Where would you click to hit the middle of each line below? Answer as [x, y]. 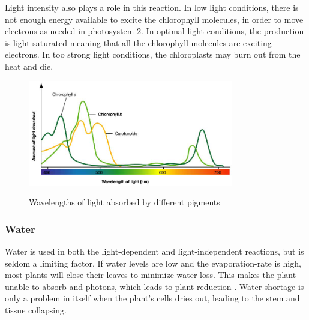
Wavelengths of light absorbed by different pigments [124, 202]
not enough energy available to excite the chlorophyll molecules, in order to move [154, 19]
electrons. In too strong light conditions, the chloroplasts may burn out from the [153, 54]
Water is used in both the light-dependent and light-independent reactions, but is [154, 251]
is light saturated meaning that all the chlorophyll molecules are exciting [138, 42]
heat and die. [29, 66]
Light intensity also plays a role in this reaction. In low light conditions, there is [152, 7]
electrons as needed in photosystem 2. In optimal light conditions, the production [154, 31]
